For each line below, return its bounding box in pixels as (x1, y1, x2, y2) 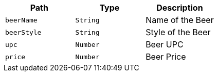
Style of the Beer (146, 27, 211, 37)
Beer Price (146, 52, 186, 62)
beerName (5, 16, 38, 24)
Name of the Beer (146, 15, 214, 25)
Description (156, 3, 203, 13)
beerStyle (5, 28, 42, 36)
